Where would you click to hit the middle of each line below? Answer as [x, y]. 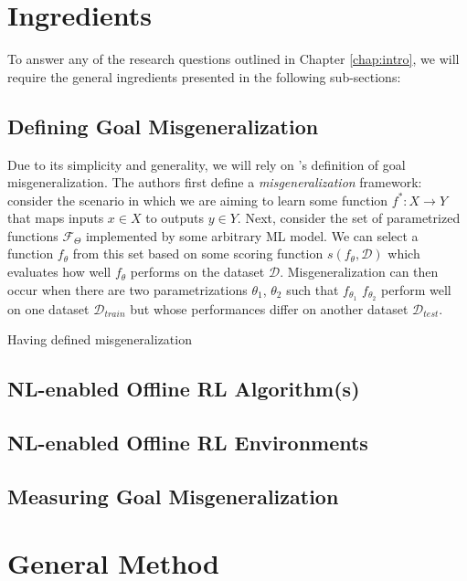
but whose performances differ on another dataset [269, 308]
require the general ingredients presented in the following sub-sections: [204, 76]
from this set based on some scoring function [198, 254]
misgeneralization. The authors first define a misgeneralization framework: [215, 182]
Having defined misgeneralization [100, 339]
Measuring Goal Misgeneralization [173, 496]
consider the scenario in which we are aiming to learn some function [198, 200]
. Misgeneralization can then [359, 272]
